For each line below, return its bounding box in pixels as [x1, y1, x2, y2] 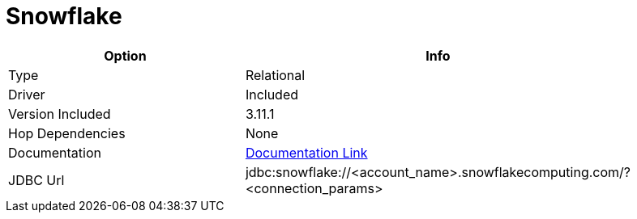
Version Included [8, 105, 111, 122]
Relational [245, 66, 306, 83]
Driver [8, 86, 45, 103]
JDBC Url [8, 171, 65, 188]
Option [104, 47, 147, 64]
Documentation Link [245, 144, 368, 161]
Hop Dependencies [8, 124, 126, 141]
